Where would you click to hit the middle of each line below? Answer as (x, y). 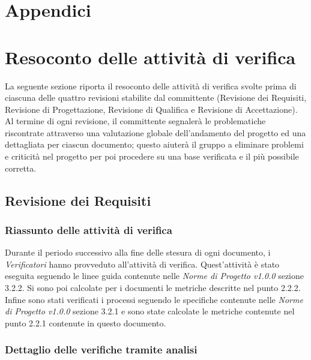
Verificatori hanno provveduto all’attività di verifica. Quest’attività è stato (142, 264)
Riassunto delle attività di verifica (89, 229)
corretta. (21, 168)
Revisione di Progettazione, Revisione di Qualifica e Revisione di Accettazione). (151, 109)
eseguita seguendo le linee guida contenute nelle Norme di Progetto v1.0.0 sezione (155, 276)
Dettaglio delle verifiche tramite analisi (101, 349)
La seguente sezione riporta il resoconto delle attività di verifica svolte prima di (151, 85)
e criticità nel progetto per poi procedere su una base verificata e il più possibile (152, 156)
